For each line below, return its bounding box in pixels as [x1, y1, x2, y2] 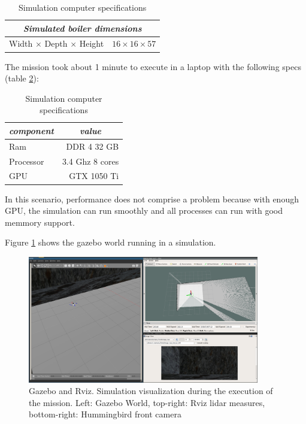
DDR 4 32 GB [66, 140, 119, 152]
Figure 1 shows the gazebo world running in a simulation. [5, 236, 216, 249]
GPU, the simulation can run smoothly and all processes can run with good [5, 204, 283, 217]
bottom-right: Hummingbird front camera [29, 408, 181, 420]
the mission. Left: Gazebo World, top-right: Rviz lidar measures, [29, 396, 265, 408]
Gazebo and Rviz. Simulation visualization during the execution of [29, 384, 273, 397]
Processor [9, 155, 44, 167]
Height [79, 37, 104, 50]
